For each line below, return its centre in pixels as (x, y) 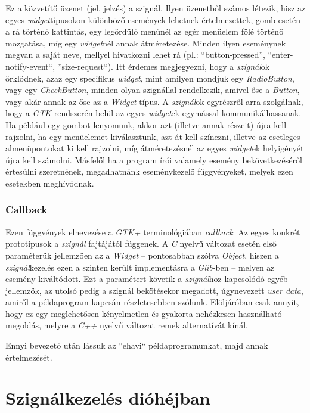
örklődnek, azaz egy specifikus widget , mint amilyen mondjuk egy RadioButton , (150, 78)
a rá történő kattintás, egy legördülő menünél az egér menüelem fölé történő (145, 31)
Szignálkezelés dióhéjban (108, 398)
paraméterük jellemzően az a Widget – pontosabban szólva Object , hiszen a (142, 255)
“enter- (280, 55)
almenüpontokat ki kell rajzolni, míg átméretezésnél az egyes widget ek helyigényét (155, 148)
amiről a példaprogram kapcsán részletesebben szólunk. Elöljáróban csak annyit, (152, 302)
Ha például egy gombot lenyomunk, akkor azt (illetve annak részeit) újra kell (146, 124)
